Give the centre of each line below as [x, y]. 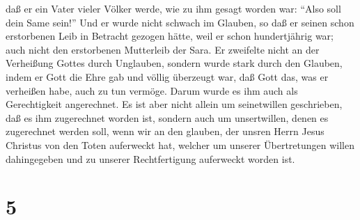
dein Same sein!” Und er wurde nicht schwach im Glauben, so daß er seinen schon [180, 22]
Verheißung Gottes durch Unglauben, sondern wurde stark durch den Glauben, [174, 63]
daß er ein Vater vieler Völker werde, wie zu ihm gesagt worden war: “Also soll [173, 8]
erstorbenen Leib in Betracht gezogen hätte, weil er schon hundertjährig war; [170, 36]
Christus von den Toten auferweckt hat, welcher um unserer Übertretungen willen [180, 144]
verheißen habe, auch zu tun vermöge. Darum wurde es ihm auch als [152, 90]
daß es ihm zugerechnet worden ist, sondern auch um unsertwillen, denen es [167, 117]
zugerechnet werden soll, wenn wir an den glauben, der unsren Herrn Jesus [165, 131]
